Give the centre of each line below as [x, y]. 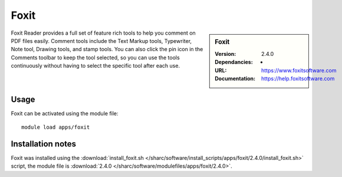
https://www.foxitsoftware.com [299, 70]
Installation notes [44, 144]
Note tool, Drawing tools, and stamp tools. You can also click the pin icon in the [107, 49]
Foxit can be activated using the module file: [65, 113]
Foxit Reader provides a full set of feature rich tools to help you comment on [103, 33]
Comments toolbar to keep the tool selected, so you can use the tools [95, 57]
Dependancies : [234, 62]
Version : [226, 54]
